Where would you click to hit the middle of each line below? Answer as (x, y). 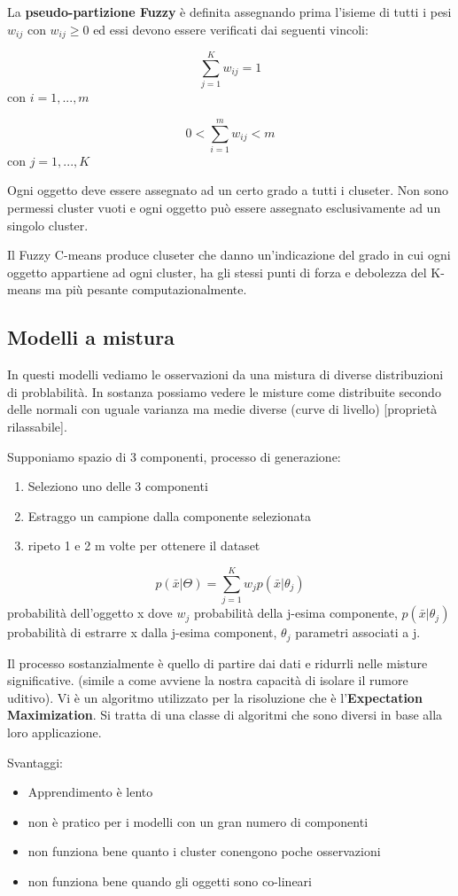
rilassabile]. (37, 427)
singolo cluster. (48, 225)
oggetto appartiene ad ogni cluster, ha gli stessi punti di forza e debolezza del (217, 272)
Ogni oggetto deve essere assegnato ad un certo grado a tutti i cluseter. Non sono (228, 190)
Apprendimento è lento (90, 792)
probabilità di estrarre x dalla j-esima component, (142, 632)
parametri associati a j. (358, 632)
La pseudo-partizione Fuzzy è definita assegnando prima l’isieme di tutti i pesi (229, 12)
